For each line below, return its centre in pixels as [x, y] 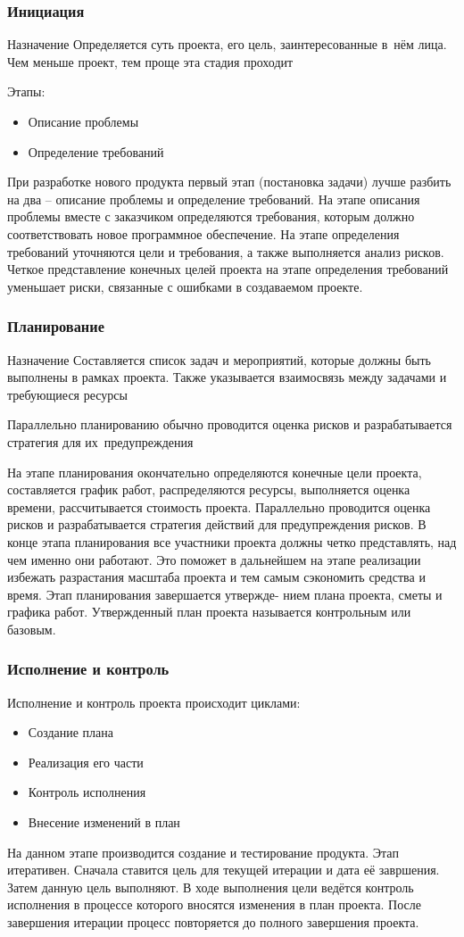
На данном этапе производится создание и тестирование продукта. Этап [203, 852]
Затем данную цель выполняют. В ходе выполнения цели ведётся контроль [211, 887]
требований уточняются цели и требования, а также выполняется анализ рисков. [226, 251]
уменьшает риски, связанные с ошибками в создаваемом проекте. [185, 286]
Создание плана [71, 732]
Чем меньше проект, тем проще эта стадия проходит [150, 61]
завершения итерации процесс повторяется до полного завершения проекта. [213, 922]
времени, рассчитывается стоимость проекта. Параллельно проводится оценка [219, 506]
